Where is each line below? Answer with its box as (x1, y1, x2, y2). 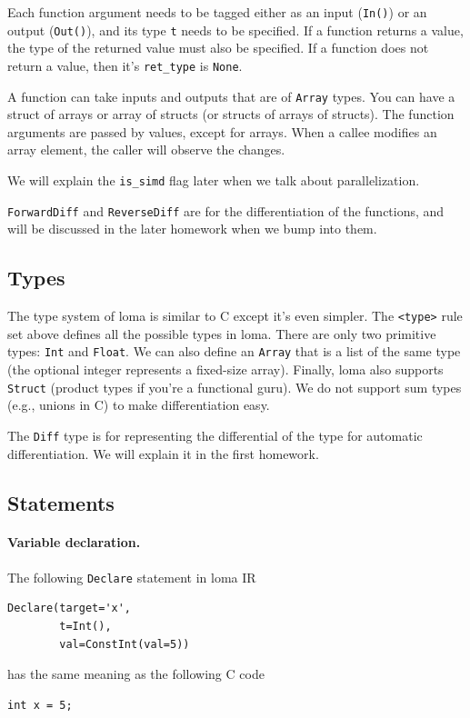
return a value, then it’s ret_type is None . (7, 55, 243, 75)
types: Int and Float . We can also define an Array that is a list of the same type (7, 342, 461, 361)
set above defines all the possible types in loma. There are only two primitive (7, 324, 436, 343)
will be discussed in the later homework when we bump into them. (7, 219, 377, 238)
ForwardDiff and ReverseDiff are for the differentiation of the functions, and (7, 201, 445, 220)
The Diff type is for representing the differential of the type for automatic (7, 425, 423, 444)
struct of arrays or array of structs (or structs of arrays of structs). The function (7, 105, 455, 124)
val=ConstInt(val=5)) (59, 637, 190, 651)
